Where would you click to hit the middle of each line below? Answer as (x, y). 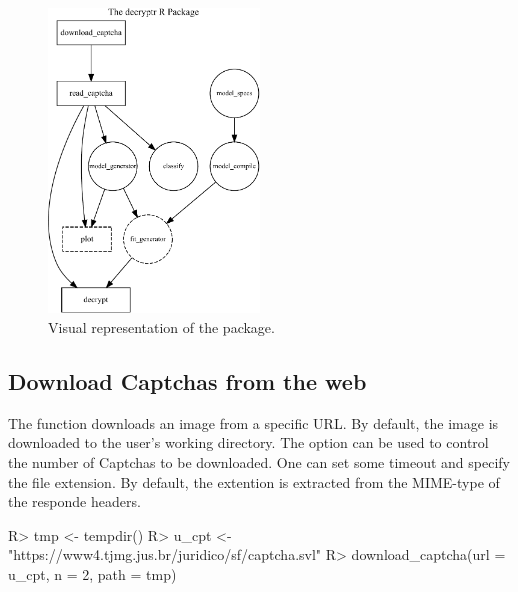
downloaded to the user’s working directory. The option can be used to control (248, 442)
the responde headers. (74, 501)
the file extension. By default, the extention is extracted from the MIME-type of (254, 481)
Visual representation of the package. (161, 327)
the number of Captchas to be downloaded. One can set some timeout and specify (259, 462)
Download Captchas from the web (187, 381)
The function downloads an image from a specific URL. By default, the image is (253, 422)
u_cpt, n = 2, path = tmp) (92, 574)
